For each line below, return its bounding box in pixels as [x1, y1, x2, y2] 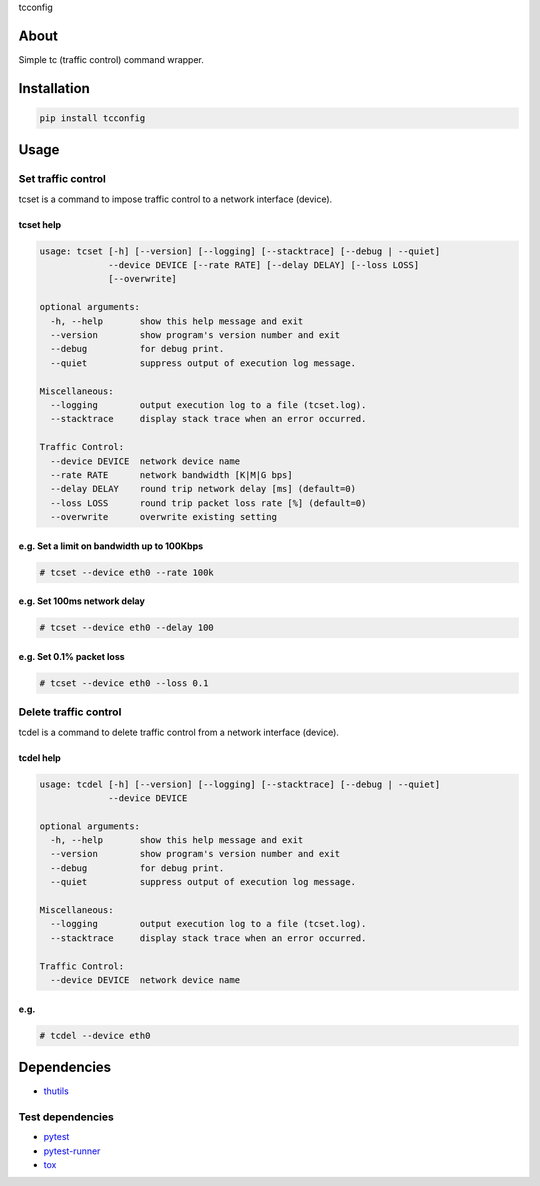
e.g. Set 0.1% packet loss [18, 650, 125, 662]
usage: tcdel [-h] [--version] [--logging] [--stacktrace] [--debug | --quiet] [39, 778, 441, 790]
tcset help [18, 218, 62, 230]
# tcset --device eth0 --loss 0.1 [39, 677, 209, 689]
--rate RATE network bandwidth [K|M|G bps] [50, 469, 294, 480]
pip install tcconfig [39, 112, 146, 124]
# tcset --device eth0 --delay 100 [39, 622, 214, 634]
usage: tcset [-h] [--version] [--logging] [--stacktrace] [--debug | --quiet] [39, 245, 441, 257]
